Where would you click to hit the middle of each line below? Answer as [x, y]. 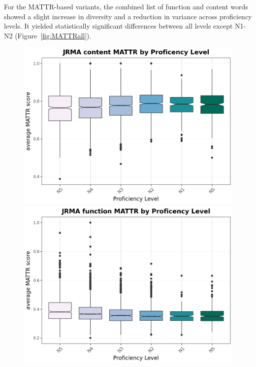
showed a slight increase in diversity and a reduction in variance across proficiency [128, 16]
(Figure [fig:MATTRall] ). [53, 35]
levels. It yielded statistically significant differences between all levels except [118, 26]
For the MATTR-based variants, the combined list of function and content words [126, 6]
